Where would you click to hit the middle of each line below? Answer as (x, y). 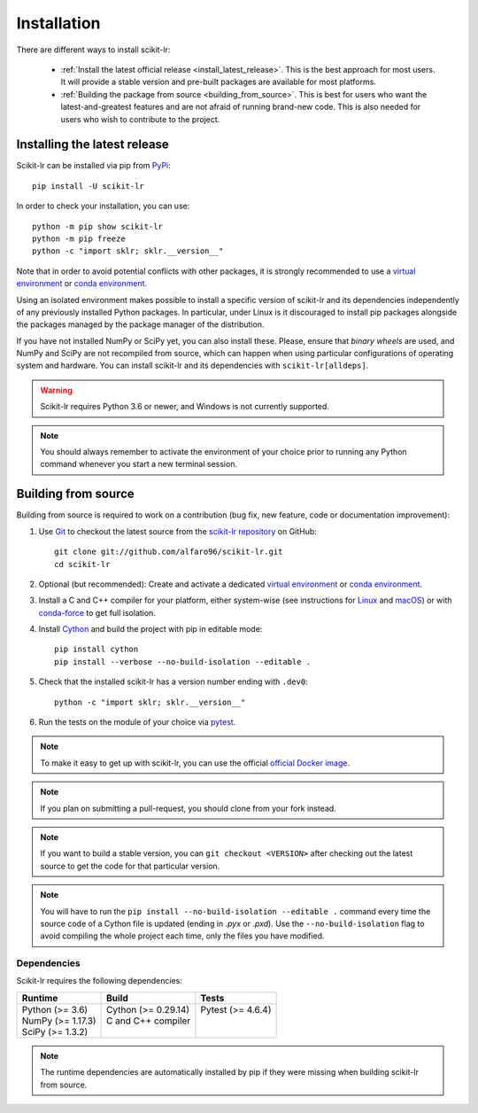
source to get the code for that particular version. (130, 866)
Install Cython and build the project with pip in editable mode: (150, 629)
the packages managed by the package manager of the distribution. (140, 324)
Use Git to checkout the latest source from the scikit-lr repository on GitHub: (178, 531)
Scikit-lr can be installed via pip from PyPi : (94, 166)
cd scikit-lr (82, 564)
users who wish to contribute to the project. (140, 119)
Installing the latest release (93, 145)
